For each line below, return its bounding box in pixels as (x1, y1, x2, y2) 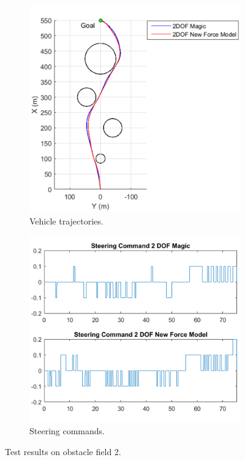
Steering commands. (29, 424, 105, 437)
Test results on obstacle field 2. (5, 445, 121, 458)
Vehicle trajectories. (29, 214, 104, 227)
